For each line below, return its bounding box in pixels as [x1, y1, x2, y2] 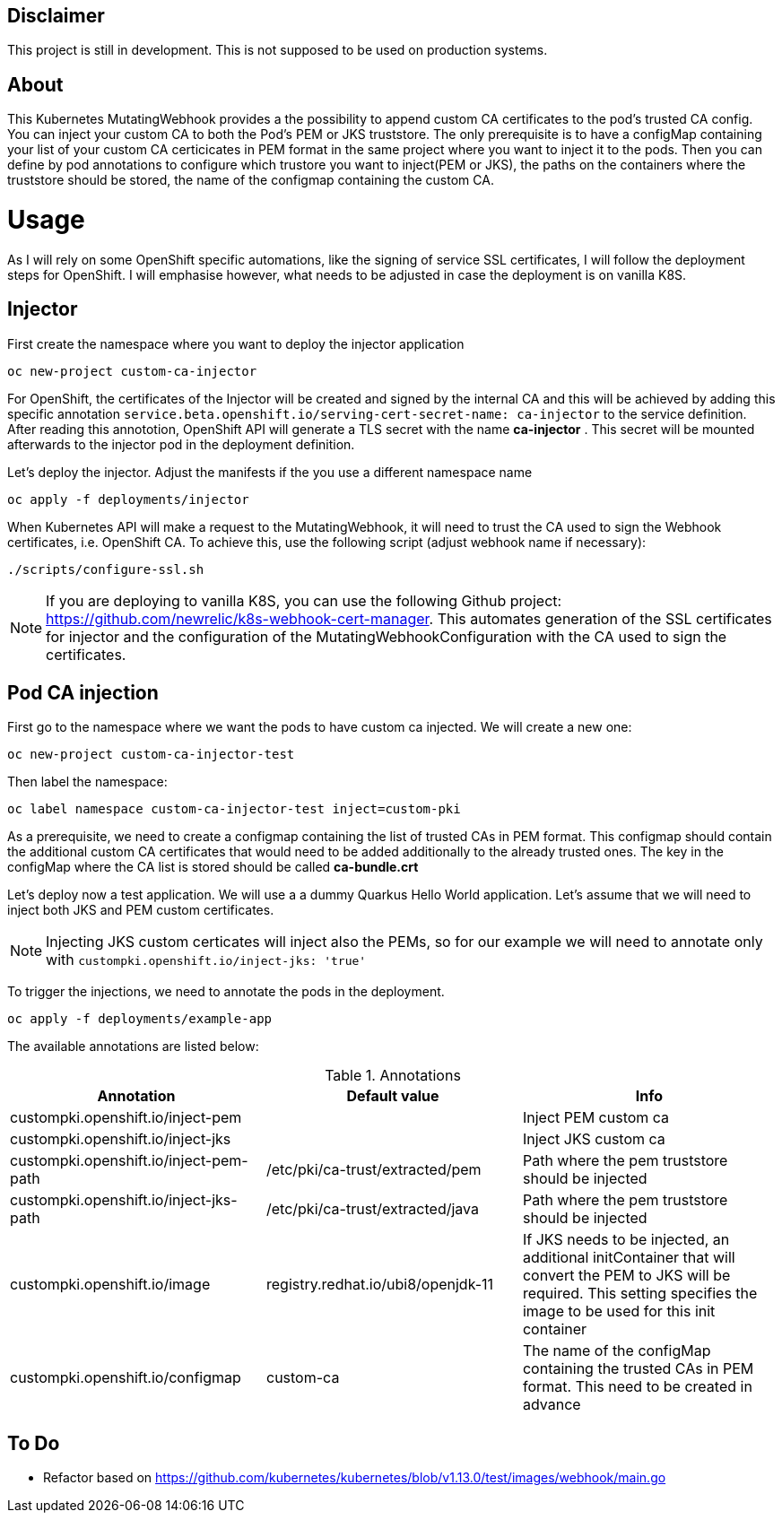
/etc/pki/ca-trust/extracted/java [265, 1200, 479, 1219]
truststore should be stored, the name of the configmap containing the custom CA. [7, 172, 494, 188]
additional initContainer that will [522, 1248, 735, 1267]
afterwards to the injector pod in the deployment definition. [7, 436, 355, 452]
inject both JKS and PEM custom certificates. [7, 902, 274, 918]
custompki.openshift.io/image [10, 1275, 211, 1294]
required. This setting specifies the [522, 1284, 758, 1303]
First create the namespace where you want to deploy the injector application [7, 335, 465, 352]
